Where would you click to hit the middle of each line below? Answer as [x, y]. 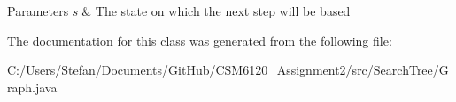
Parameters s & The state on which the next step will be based [179, 11]
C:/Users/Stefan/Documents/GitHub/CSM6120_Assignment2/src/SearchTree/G [228, 70]
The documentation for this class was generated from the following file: [200, 40]
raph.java [32, 87]
